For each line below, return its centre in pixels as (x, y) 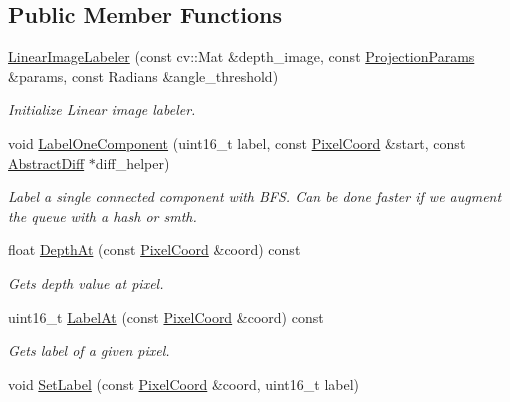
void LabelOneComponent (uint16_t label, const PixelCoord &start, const (237, 142)
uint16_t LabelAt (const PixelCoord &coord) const (166, 316)
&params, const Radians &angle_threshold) (143, 75)
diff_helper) (132, 162)
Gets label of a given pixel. (89, 350)
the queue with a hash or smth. (102, 215)
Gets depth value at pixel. (86, 282)
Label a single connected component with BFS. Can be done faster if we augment (255, 196)
